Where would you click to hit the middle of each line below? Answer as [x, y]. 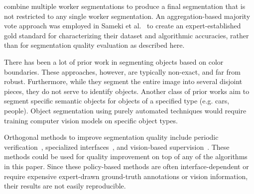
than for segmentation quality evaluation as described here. [94, 45]
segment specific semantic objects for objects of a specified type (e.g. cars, [117, 101]
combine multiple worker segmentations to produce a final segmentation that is [125, 6]
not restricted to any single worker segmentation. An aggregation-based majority [127, 16]
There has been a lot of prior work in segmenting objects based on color [114, 61]
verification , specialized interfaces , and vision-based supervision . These [117, 146]
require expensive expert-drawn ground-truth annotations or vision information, [126, 176]
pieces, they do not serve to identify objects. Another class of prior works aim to [127, 91]
